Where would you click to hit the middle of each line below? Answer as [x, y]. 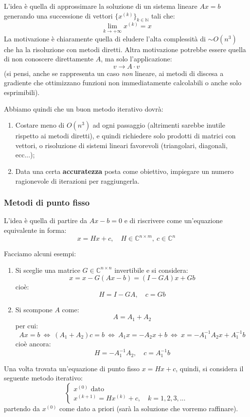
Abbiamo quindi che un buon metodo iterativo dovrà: [84, 108]
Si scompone [34, 309]
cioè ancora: [33, 343]
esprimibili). [22, 92]
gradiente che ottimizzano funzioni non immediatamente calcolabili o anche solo [123, 83]
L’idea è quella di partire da [46, 220]
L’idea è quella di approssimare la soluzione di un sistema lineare [101, 6]
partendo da [22, 408]
